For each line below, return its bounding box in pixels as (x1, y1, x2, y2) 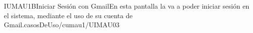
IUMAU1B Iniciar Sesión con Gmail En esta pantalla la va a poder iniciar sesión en (4, 1, 250, 11)
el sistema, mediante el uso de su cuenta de (4, 10, 133, 20)
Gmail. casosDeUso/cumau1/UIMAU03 (4, 20, 119, 30)
